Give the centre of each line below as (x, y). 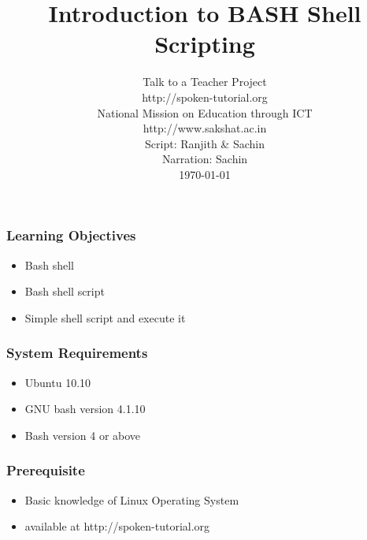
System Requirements (77, 353)
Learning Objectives (71, 235)
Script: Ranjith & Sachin (205, 143)
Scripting (205, 44)
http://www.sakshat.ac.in (205, 128)
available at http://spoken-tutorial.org (117, 526)
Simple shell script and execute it (105, 317)
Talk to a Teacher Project (205, 82)
